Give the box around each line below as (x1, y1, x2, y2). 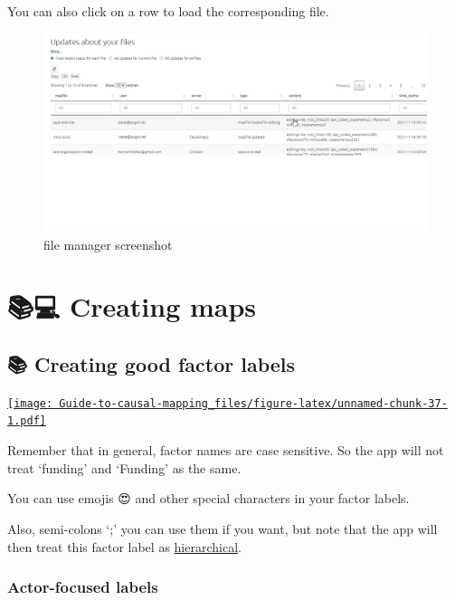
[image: (7, 396, 53, 410)
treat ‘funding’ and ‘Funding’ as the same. (7, 458, 242, 477)
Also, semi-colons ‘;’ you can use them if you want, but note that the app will (7, 519, 438, 538)
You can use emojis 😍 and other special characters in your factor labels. (7, 489, 410, 508)
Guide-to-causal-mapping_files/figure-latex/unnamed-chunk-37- (59, 396, 448, 410)
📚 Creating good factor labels (7, 350, 296, 377)
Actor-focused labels (7, 576, 158, 598)
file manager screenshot (43, 234, 173, 253)
